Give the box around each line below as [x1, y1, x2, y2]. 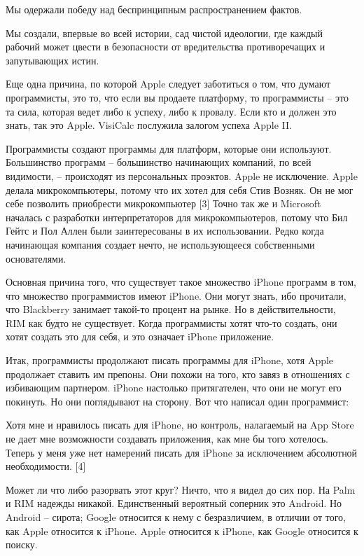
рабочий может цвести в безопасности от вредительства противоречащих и [6, 39, 325, 54]
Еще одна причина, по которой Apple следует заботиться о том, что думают [6, 76, 331, 91]
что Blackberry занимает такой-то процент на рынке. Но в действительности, [6, 302, 336, 317]
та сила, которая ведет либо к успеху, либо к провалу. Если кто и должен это [6, 104, 337, 118]
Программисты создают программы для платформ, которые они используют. [6, 141, 332, 155]
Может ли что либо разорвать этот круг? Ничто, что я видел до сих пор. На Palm [6, 482, 356, 496]
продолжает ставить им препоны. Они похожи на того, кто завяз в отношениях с [6, 366, 350, 381]
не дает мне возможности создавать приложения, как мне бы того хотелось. [6, 431, 328, 446]
